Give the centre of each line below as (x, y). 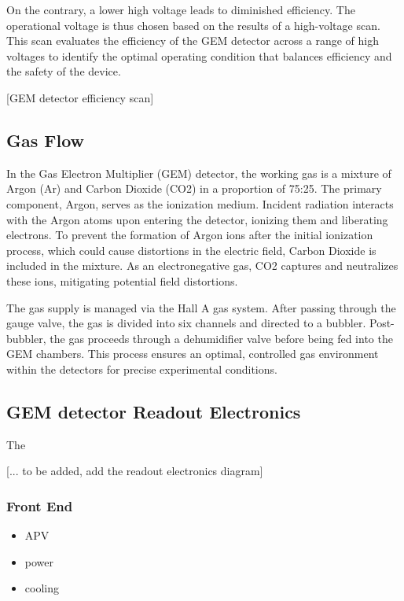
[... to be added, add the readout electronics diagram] (135, 471)
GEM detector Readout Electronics (154, 411)
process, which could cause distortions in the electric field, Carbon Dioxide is (191, 250)
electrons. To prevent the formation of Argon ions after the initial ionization (190, 235)
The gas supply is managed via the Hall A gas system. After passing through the (201, 307)
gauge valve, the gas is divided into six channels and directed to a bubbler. (186, 323)
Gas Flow (46, 140)
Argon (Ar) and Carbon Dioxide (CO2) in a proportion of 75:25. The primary (194, 188)
